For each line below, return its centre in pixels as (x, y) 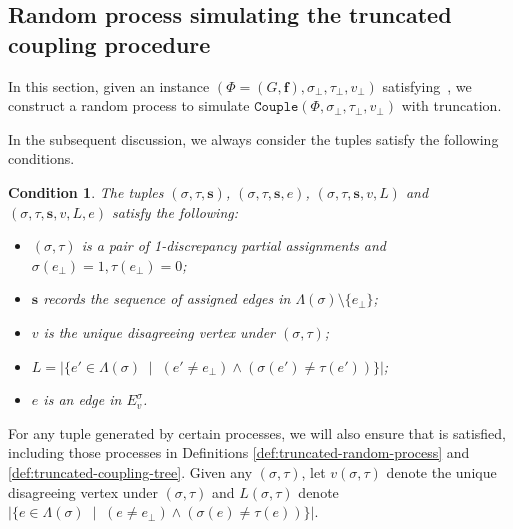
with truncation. (451, 105)
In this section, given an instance (109, 85)
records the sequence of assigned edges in (167, 298)
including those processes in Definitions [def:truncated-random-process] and (239, 452)
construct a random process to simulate (129, 105)
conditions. (41, 158)
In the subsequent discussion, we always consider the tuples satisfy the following (253, 138)
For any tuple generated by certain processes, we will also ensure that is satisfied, (257, 432)
